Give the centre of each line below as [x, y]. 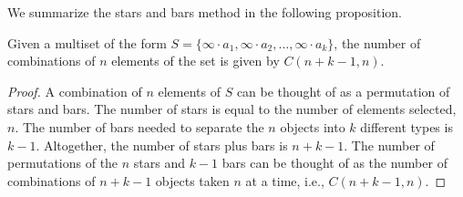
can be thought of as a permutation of [343, 91]
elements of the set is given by [195, 61]
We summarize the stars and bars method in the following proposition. [205, 12]
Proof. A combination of [75, 91]
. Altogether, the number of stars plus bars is [162, 145]
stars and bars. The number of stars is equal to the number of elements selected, [232, 109]
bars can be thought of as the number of [334, 163]
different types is [406, 126]
